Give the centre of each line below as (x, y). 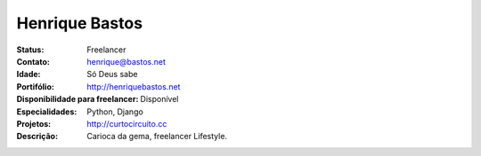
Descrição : (37, 136)
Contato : (33, 61)
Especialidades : (47, 112)
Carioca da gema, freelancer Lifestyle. (157, 136)
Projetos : (34, 123)
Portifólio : (36, 86)
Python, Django (115, 112)
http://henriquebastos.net (134, 86)
